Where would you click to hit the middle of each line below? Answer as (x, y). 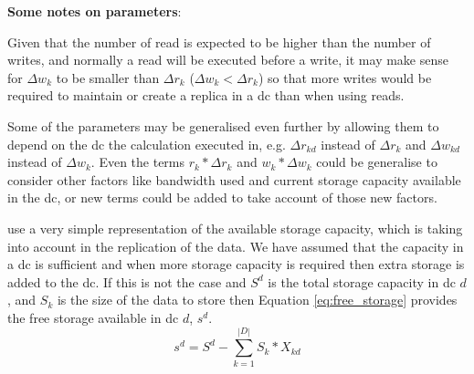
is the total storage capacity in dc (362, 281)
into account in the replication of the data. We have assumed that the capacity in (236, 246)
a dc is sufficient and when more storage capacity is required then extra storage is (236, 264)
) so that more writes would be (345, 77)
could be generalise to (377, 162)
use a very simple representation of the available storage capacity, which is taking (235, 228)
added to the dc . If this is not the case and (127, 281)
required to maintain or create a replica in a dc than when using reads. (206, 95)
